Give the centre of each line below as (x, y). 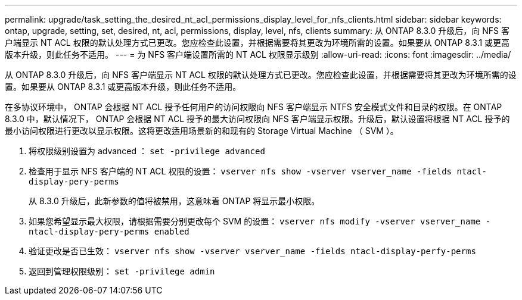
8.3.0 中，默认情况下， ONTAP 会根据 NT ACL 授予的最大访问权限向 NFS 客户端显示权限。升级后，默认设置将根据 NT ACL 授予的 (257, 119)
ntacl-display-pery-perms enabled (109, 232)
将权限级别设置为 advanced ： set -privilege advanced (147, 151)
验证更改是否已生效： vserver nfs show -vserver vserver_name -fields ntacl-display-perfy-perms (252, 251)
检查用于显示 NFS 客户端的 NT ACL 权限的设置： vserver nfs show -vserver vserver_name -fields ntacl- (258, 171)
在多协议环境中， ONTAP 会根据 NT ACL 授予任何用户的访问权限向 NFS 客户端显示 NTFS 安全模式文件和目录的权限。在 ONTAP (254, 107)
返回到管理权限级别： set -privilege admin (122, 271)
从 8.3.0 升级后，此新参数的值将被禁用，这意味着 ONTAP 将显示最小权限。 (174, 201)
